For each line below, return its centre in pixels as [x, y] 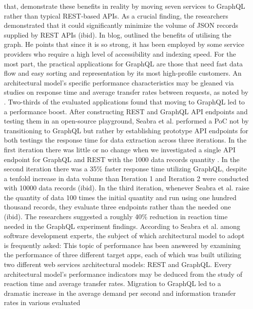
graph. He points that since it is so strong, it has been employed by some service [124, 44]
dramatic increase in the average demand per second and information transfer [120, 293]
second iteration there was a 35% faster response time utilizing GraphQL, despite [126, 169]
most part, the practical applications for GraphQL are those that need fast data [124, 63]
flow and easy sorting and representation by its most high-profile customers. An [123, 73]
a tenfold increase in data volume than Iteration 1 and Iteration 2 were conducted [126, 178]
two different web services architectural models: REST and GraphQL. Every [118, 264]
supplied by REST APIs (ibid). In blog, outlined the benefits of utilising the [118, 34]
